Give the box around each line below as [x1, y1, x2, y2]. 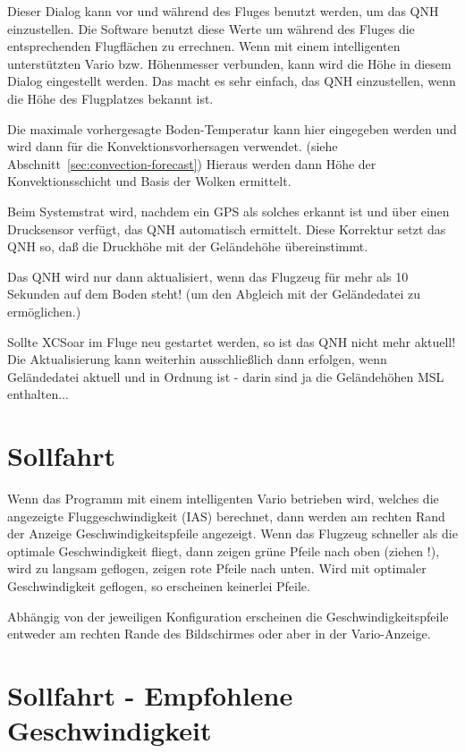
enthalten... [7, 385, 69, 403]
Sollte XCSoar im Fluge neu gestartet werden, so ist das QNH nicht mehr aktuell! [7, 332, 456, 351]
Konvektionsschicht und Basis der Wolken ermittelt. [7, 172, 292, 190]
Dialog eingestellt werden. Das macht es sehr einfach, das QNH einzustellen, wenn [7, 72, 456, 90]
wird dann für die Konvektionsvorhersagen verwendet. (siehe [7, 137, 338, 156]
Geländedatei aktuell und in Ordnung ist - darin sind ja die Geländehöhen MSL [7, 367, 444, 385]
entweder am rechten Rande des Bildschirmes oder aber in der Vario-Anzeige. [7, 624, 431, 643]
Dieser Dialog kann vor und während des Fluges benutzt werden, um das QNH [7, 2, 439, 20]
